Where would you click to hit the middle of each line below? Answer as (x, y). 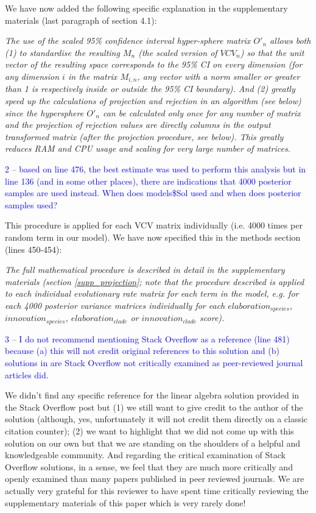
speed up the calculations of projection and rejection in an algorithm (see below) (153, 101)
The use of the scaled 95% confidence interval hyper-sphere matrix (128, 41)
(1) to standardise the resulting (62, 52)
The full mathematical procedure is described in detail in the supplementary (145, 270)
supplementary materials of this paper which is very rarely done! (125, 502)
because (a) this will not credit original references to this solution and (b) (142, 351)
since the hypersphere (44, 112)
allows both (290, 41)
